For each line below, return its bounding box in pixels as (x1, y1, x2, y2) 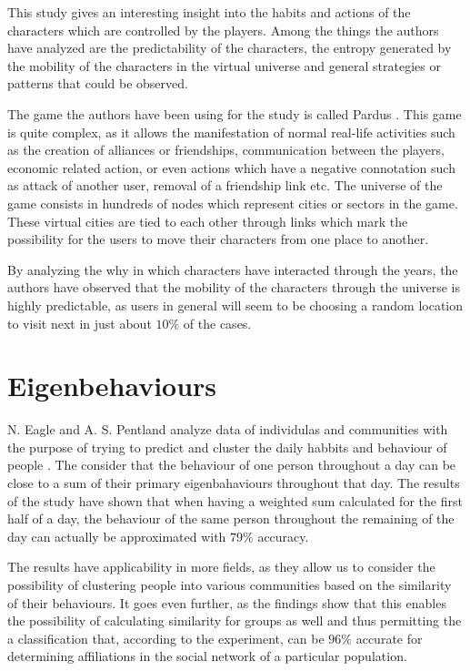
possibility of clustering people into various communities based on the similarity (7, 574, 452, 594)
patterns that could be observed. (7, 74, 188, 93)
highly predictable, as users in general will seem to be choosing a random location (7, 295, 464, 314)
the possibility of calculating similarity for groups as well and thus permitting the (7, 611, 462, 630)
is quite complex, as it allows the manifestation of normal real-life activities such (7, 122, 455, 141)
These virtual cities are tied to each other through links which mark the (7, 211, 408, 230)
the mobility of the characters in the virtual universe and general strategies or (7, 56, 441, 75)
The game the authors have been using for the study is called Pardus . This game (7, 104, 462, 123)
